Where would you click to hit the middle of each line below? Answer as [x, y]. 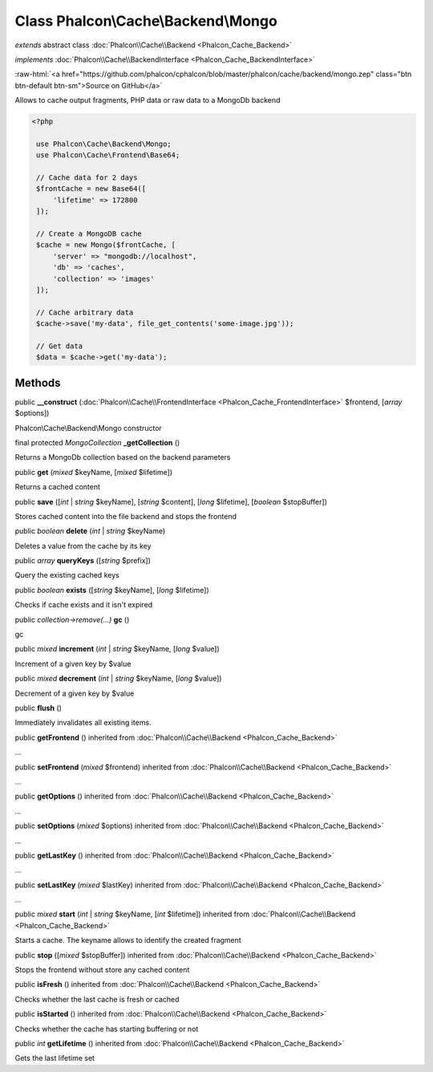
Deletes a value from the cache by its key [83, 546]
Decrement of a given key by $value [75, 693]
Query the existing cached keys [67, 575]
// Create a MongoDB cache [89, 234]
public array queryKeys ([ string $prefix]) [83, 561]
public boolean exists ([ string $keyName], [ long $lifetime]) [112, 590]
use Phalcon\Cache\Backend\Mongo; [104, 144]
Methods [38, 382]
